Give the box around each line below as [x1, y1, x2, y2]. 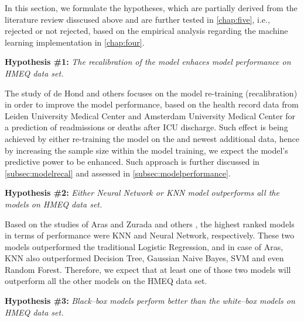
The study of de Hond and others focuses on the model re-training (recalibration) [5, 86, 298, 99]
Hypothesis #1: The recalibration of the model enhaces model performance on [5, 56, 291, 68]
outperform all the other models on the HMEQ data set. [5, 275, 207, 287]
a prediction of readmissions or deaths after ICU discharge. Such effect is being [5, 121, 288, 133]
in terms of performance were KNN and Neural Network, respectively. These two [5, 229, 295, 241]
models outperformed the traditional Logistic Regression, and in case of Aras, [5, 240, 283, 252]
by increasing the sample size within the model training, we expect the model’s [5, 144, 288, 156]
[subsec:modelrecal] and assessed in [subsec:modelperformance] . [5, 167, 231, 179]
